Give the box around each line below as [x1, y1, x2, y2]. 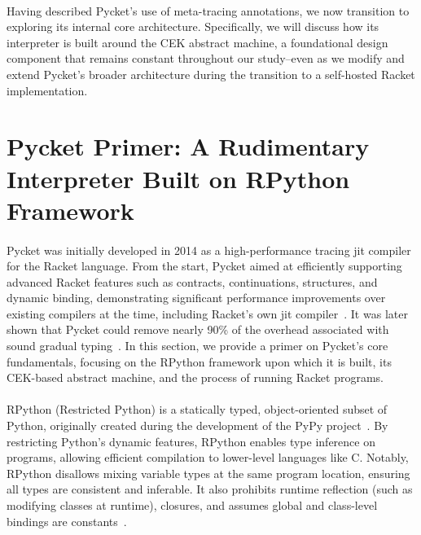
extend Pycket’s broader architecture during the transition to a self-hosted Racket [7, 65, 415, 82]
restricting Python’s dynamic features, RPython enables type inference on [7, 432, 375, 449]
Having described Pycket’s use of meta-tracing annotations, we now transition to [7, 2, 410, 19]
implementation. [7, 81, 88, 99]
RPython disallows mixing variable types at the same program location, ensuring [7, 464, 410, 481]
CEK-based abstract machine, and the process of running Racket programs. [7, 369, 384, 386]
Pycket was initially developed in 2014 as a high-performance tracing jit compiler [7, 241, 411, 258]
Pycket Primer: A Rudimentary [7, 129, 370, 163]
